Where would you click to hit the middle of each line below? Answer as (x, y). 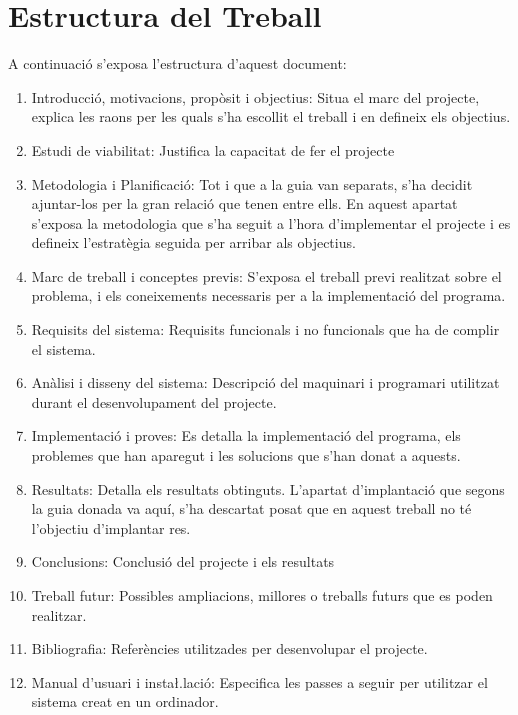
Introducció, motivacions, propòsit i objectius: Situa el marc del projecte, (255, 96)
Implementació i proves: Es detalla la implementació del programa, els (246, 435)
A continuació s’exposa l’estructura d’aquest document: (177, 63)
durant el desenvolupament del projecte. (154, 401)
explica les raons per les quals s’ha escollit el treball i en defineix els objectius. (271, 116)
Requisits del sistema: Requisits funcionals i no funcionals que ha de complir (265, 329)
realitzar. (59, 614)
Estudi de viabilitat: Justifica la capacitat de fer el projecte (213, 149)
